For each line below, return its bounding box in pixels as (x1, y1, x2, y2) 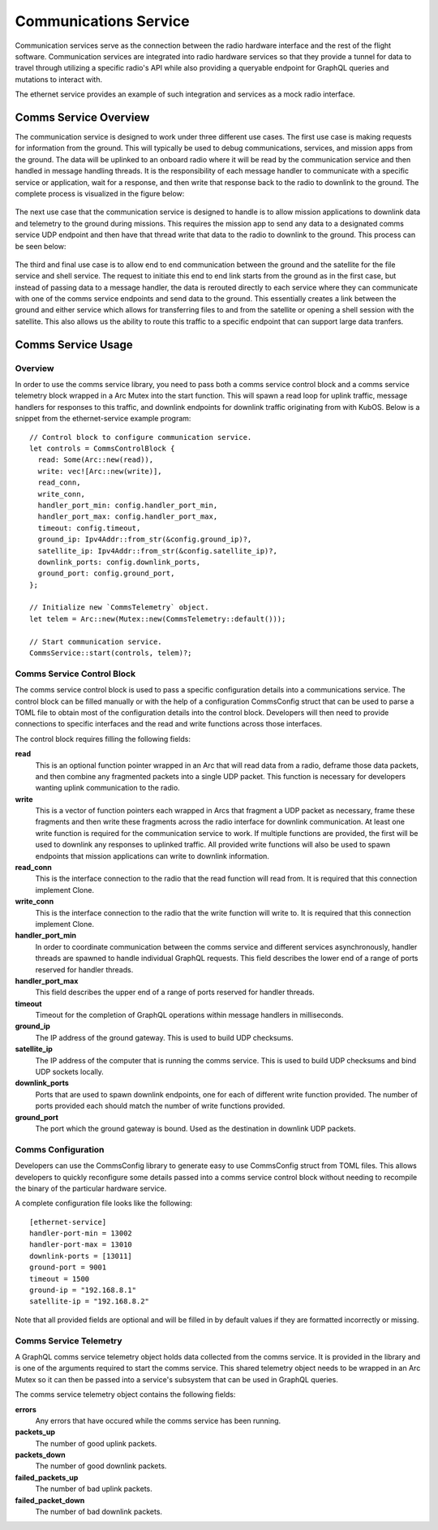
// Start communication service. (29, 637, 162, 646)
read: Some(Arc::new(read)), (37, 455, 154, 464)
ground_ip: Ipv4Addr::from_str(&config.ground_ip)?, (37, 535, 252, 544)
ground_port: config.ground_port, (37, 569, 175, 578)
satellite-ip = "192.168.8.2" (29, 1297, 150, 1306)
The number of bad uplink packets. (35, 1484, 153, 1493)
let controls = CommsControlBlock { (29, 443, 175, 453)
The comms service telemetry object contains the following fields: (15, 1390, 236, 1399)
